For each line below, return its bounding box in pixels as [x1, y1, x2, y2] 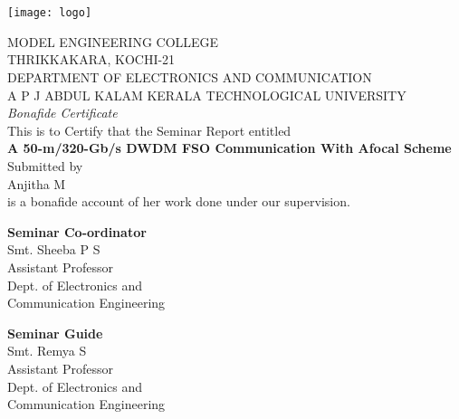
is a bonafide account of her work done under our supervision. [7, 192, 350, 211]
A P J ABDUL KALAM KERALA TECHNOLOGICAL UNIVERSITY [7, 85, 406, 104]
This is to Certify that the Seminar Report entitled [7, 120, 292, 139]
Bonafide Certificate [7, 103, 118, 122]
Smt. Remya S [7, 341, 87, 360]
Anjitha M [7, 174, 66, 193]
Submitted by [7, 157, 83, 175]
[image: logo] [7, 6, 92, 20]
